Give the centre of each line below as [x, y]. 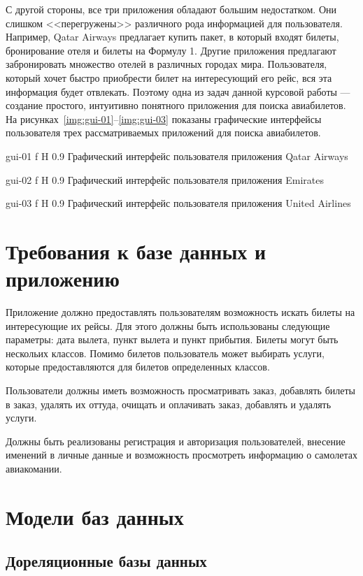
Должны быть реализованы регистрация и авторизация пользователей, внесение [176, 441]
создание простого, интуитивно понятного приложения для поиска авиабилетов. [176, 105]
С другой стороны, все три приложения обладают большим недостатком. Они [171, 9]
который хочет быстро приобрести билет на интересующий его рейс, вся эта [169, 77]
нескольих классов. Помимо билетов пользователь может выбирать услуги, [165, 353]
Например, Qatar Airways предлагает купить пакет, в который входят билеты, [172, 37]
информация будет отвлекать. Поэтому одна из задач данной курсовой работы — [178, 91]
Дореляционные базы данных [106, 561]
